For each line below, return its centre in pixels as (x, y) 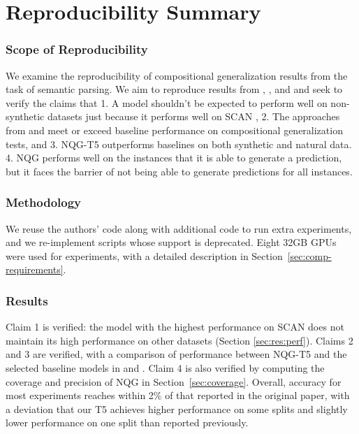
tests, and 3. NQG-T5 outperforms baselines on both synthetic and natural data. (179, 144)
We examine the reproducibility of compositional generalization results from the (177, 75)
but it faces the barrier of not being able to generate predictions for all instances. (179, 171)
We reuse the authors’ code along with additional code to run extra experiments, (179, 228)
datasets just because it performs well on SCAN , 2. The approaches (193, 116)
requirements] (35, 269)
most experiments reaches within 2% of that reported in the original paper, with (178, 395)
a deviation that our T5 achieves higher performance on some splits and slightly (177, 408)
